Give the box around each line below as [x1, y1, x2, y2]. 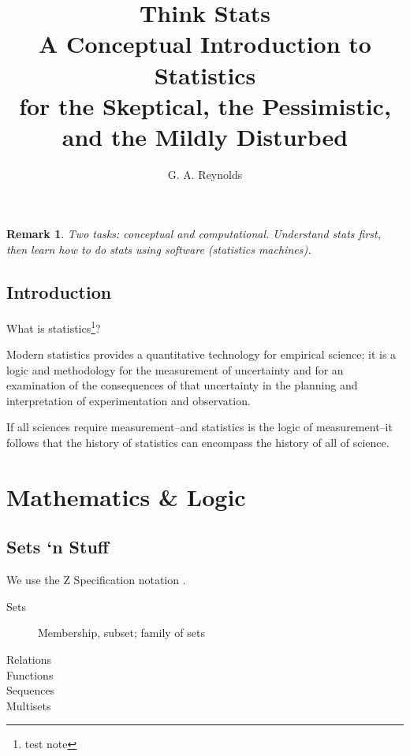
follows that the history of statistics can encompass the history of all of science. [6, 434, 389, 451]
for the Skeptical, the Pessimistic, [19, 89, 391, 121]
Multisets [6, 697, 51, 713]
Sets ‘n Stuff [6, 534, 109, 559]
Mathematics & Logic [6, 480, 246, 512]
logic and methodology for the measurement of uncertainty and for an [6, 361, 344, 378]
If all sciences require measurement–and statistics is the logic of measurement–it [6, 419, 393, 435]
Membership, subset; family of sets [38, 624, 205, 641]
